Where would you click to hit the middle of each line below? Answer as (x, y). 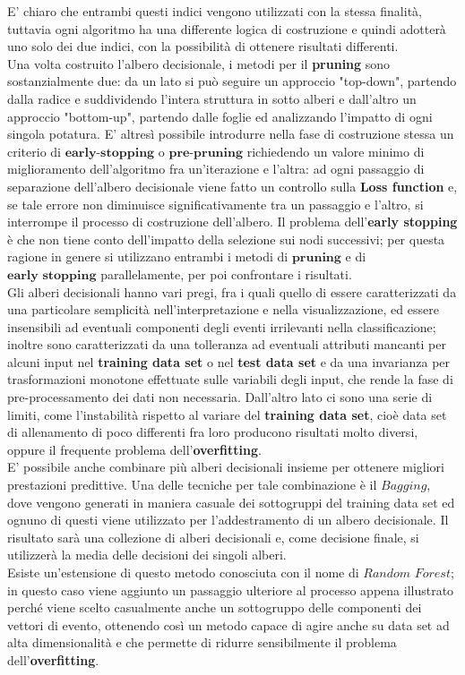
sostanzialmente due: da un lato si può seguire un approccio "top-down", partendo (232, 81)
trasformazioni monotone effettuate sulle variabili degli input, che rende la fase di (230, 379)
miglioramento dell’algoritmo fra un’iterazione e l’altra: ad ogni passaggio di (216, 169)
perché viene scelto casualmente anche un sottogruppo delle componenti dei (215, 607)
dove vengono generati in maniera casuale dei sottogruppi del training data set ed (231, 502)
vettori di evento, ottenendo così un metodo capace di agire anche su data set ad (228, 624)
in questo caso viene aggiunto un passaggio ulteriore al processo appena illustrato (231, 590)
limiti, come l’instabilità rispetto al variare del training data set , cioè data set (227, 414)
